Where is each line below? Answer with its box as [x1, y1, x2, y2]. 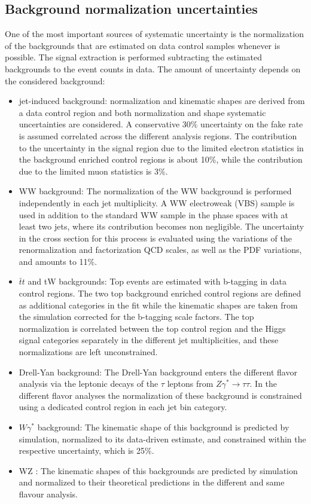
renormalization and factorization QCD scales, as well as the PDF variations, [19, 243, 302, 256]
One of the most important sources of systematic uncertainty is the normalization [5, 28, 304, 40]
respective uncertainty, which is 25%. [19, 444, 154, 457]
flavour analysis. [19, 487, 78, 500]
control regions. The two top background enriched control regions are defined [19, 287, 301, 300]
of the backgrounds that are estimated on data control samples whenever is [5, 39, 280, 51]
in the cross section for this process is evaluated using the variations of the [19, 231, 292, 244]
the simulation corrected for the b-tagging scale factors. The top [19, 310, 254, 323]
